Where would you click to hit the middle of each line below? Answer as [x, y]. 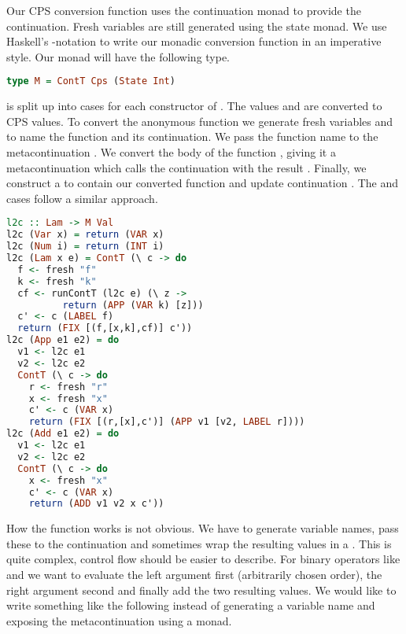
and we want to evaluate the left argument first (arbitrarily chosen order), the [194, 575]
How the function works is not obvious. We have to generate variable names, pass [203, 528]
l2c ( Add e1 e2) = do [63, 434]
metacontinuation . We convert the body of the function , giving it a [171, 152]
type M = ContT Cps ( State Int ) [91, 81]
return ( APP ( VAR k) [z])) [133, 305]
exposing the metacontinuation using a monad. [119, 620]
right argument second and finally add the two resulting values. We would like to [201, 590]
